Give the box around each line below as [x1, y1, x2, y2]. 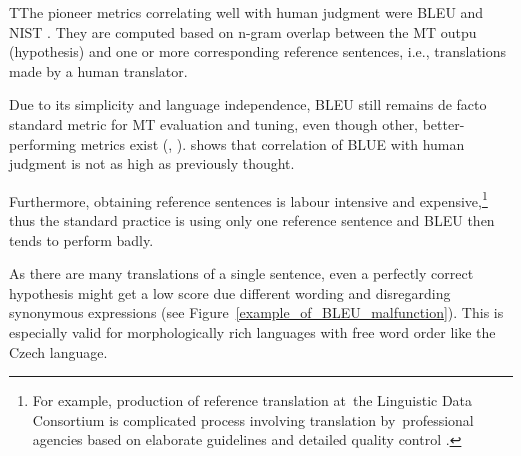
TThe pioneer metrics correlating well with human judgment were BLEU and [9, 2, 484, 22]
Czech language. [9, 341, 108, 362]
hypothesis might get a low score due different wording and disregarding [9, 282, 451, 303]
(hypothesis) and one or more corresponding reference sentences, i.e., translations [9, 41, 507, 62]
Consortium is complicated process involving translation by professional [32, 409, 474, 430]
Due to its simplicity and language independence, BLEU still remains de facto [9, 94, 487, 115]
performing [9, 133, 76, 154]
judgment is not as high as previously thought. [9, 153, 295, 174]
